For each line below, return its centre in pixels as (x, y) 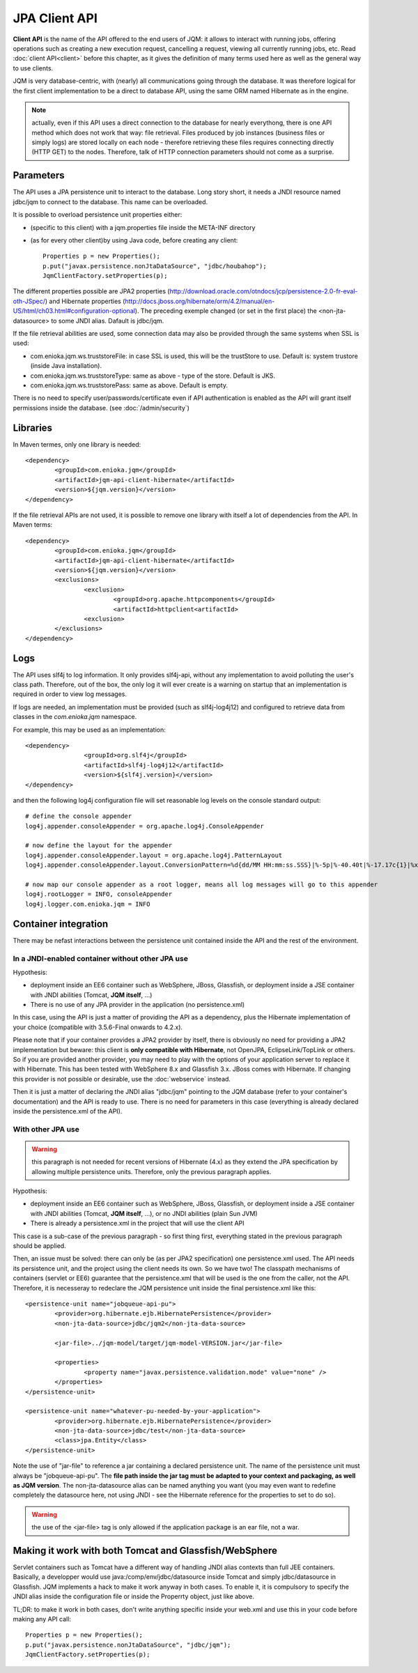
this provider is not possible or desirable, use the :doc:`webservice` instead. (122, 1079)
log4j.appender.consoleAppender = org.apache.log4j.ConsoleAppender (145, 826)
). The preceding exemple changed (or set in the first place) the (226, 311)
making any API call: (42, 1619)
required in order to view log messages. (70, 694)
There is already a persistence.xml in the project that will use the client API (137, 1224)
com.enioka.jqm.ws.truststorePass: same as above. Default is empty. (129, 385)
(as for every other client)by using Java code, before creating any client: (134, 240)
